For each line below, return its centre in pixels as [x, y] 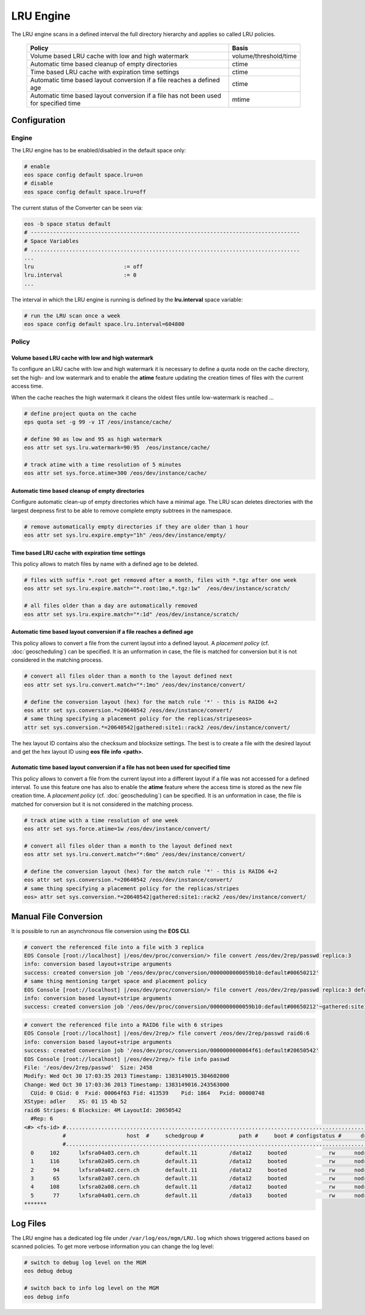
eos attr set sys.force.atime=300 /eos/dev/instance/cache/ [116, 473]
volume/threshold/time [265, 56]
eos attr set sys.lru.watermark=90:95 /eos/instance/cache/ [117, 448]
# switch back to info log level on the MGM [92, 1288]
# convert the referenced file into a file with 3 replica [114, 947]
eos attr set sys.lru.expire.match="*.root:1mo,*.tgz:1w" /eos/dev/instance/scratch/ [157, 589]
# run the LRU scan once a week [72, 316]
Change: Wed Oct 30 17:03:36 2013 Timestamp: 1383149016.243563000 [127, 1084]
